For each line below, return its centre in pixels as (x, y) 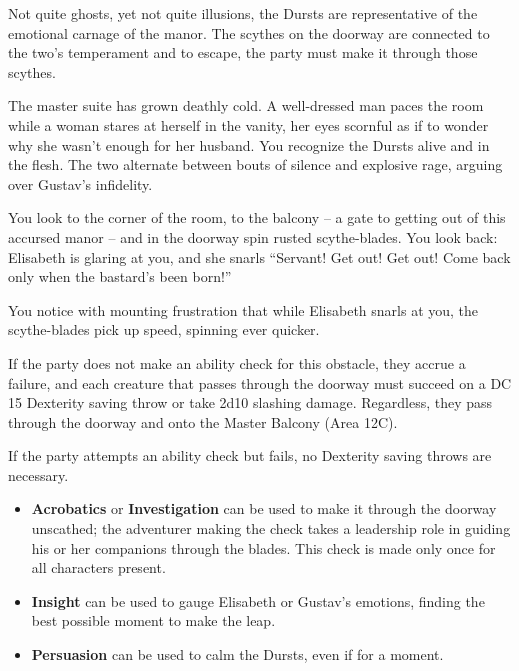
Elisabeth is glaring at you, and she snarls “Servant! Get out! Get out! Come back (259, 256)
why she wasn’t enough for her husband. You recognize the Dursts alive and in (249, 144)
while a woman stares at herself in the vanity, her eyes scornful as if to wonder (248, 124)
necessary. (38, 474)
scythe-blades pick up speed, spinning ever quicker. (164, 329)
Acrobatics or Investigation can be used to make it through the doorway (264, 508)
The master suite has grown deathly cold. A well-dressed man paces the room (246, 105)
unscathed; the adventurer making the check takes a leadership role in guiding (271, 528)
